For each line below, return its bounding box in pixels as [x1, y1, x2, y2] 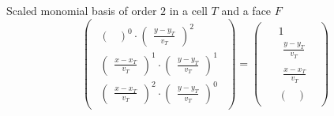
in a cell [169, 2, 208, 18]
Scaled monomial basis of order [6, 2, 157, 18]
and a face [221, 2, 272, 18]
